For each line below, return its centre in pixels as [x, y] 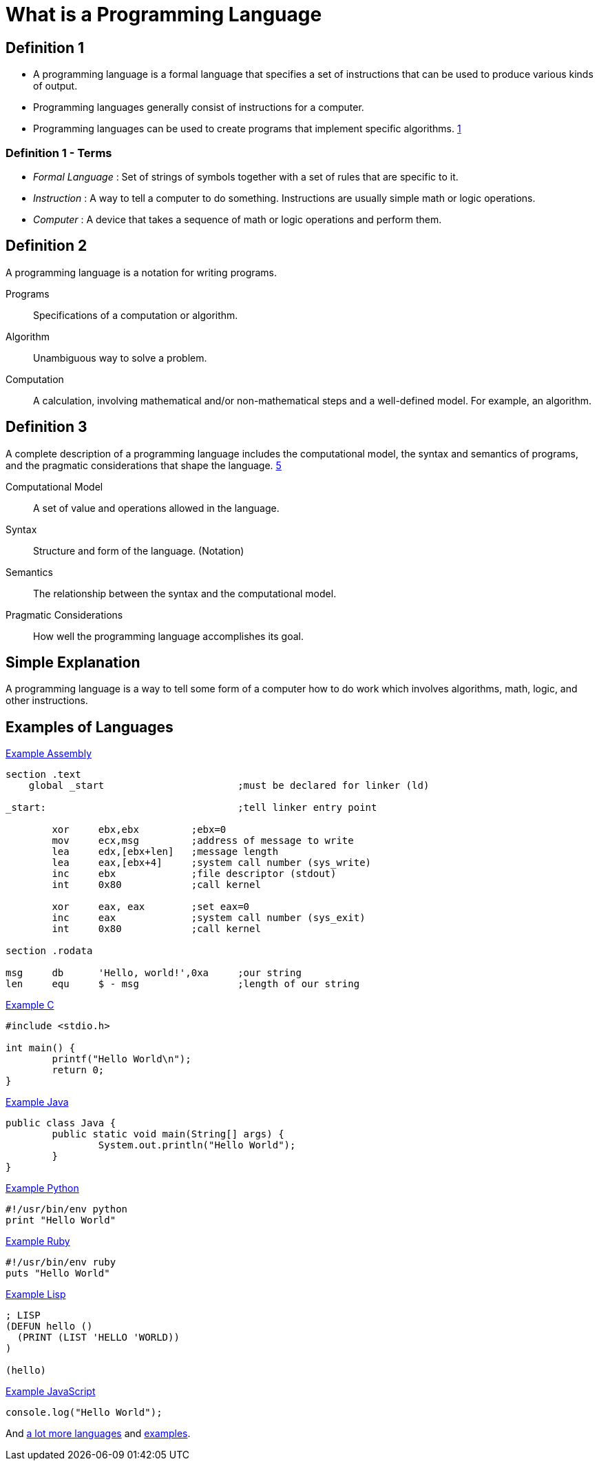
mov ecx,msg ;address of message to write [203, 841]
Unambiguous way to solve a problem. [120, 358]
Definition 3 [46, 427]
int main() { [41, 1048]
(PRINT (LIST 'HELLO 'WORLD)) [98, 1338]
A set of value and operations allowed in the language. [156, 508]
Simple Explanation [73, 663]
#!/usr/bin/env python [67, 1209]
